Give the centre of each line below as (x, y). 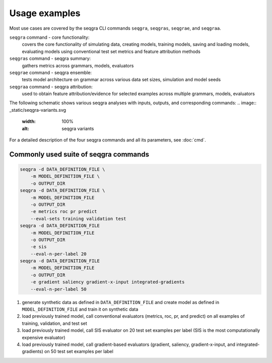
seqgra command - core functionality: (49, 37)
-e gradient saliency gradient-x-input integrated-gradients (108, 282)
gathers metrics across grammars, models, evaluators (78, 65)
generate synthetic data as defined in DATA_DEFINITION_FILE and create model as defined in (120, 302)
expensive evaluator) (44, 337)
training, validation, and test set (55, 323)
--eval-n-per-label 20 (58, 254)
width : (29, 121)
